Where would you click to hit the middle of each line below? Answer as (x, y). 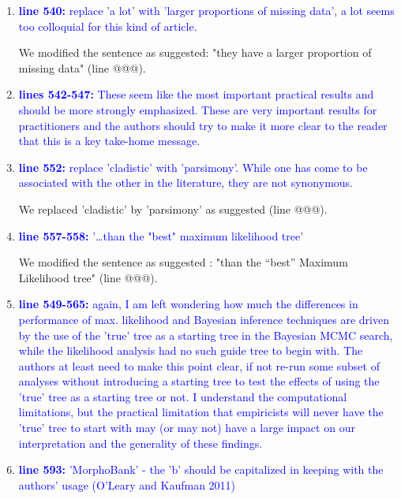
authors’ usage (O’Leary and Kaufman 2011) (127, 484)
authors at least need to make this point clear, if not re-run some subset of (199, 365)
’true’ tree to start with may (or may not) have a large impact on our (187, 428)
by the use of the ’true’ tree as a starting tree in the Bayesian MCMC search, (206, 335)
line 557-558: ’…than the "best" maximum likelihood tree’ (161, 235)
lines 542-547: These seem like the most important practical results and (196, 94)
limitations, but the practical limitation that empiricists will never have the (201, 412)
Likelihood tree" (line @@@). (88, 277)
